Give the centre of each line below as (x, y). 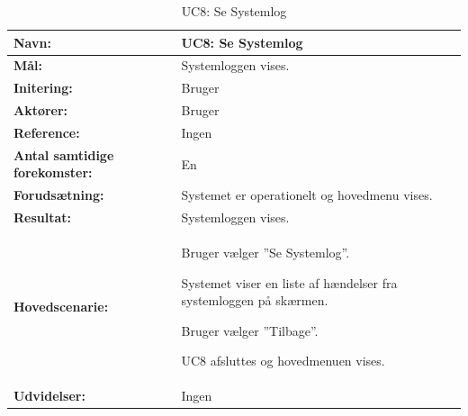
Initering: (43, 88)
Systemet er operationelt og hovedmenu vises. (307, 195)
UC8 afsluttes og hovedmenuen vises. (283, 361)
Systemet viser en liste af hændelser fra (289, 282)
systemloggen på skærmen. (255, 300)
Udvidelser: (49, 396)
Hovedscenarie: (61, 307)
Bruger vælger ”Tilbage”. (250, 330)
